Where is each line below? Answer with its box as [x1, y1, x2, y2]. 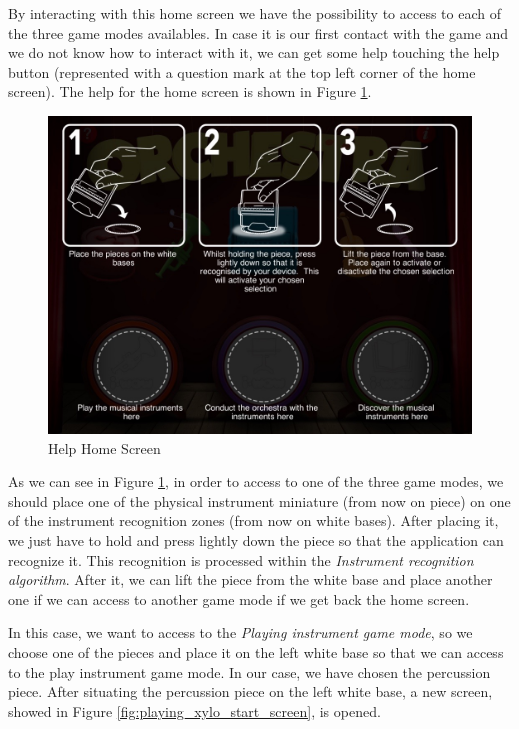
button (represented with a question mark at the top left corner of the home [8, 61, 476, 82]
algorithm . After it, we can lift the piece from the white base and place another [8, 569, 493, 590]
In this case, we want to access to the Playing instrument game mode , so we [8, 622, 473, 643]
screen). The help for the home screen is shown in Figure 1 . [8, 81, 372, 102]
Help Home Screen [48, 437, 161, 458]
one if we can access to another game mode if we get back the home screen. [8, 588, 470, 609]
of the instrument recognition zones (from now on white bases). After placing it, [8, 510, 499, 531]
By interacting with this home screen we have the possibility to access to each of [8, 3, 501, 23]
